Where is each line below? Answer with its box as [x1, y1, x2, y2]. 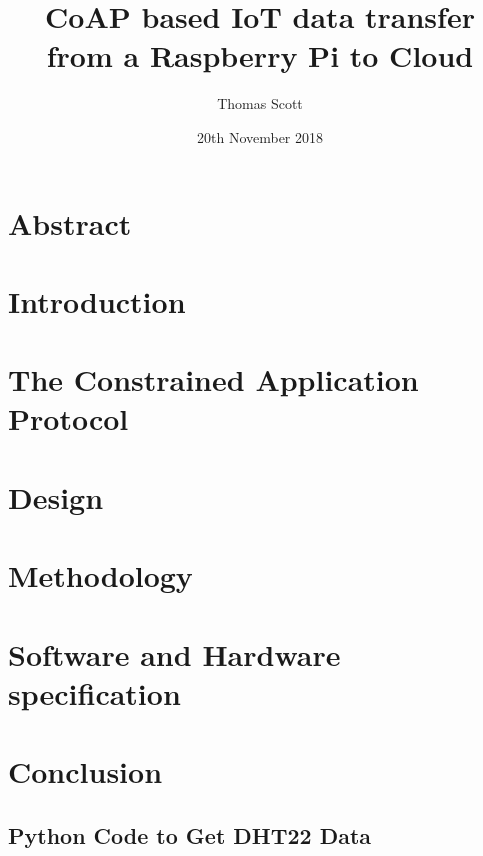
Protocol [8, 398, 129, 439]
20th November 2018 [196, 126, 324, 147]
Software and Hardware [8, 633, 341, 674]
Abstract [8, 202, 132, 243]
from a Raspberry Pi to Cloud [46, 35, 474, 76]
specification [8, 672, 181, 713]
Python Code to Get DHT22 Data [8, 819, 372, 850]
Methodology [8, 555, 193, 596]
